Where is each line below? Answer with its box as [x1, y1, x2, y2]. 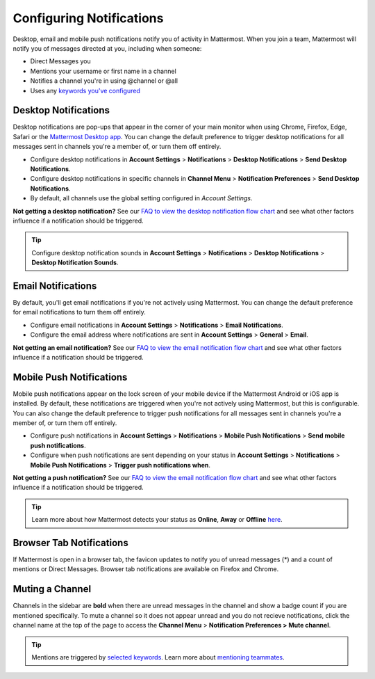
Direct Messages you [30, 57, 92, 65]
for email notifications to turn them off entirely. [12, 308, 146, 317]
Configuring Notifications [12, 10, 164, 26]
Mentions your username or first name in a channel [30, 67, 176, 75]
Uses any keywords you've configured [30, 86, 140, 95]
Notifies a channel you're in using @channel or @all [30, 77, 178, 85]
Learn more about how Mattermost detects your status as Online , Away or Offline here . [31, 516, 283, 524]
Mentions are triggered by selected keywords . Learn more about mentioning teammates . [31, 653, 285, 661]
